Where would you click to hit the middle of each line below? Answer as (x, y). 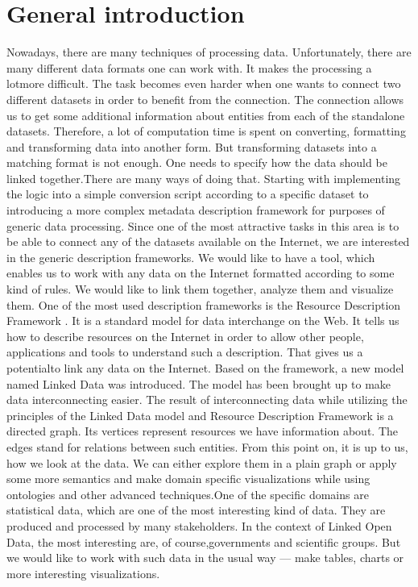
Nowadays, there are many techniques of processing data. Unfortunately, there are (209, 52)
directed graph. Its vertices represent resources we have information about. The (202, 431)
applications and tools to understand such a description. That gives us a (185, 352)
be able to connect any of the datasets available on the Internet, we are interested (208, 241)
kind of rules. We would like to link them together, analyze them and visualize (200, 289)
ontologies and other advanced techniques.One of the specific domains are (188, 494)
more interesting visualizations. (83, 573)
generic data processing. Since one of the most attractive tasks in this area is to (203, 225)
